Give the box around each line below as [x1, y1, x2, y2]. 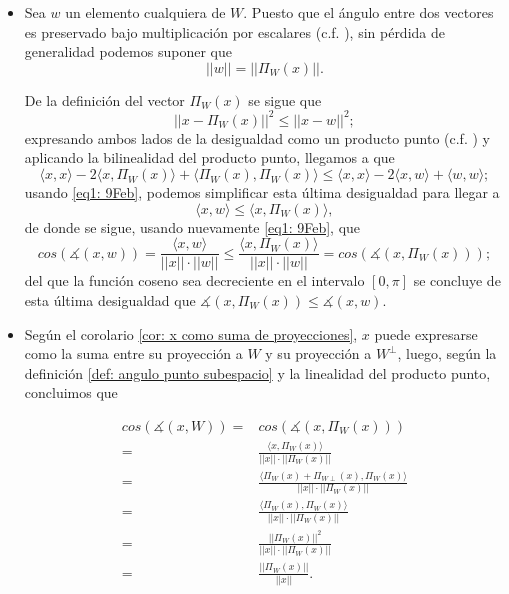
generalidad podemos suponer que [24, 41, 232, 62]
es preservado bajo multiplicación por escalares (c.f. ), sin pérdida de [24, 21, 445, 42]
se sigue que [248, 89, 322, 110]
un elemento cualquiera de [65, 2, 226, 22]
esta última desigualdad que [24, 289, 196, 310]
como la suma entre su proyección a [24, 343, 243, 364]
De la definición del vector [24, 89, 185, 110]
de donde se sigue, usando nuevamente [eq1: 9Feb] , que [24, 216, 361, 237]
